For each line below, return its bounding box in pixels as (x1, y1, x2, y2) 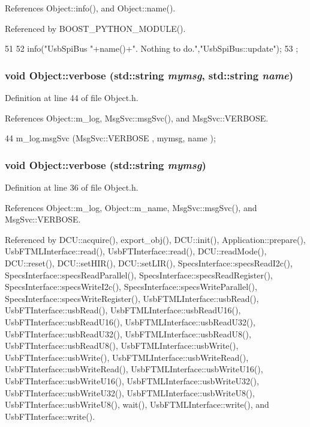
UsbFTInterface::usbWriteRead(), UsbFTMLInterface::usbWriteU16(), (5, 363, 263, 375)
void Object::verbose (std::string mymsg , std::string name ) (5, 67, 294, 82)
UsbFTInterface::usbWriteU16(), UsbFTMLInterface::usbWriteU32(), (5, 374, 259, 387)
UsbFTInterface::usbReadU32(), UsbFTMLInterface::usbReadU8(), (5, 327, 251, 340)
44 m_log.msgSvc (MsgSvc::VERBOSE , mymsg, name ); (5, 132, 216, 144)
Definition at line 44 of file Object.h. (5, 91, 139, 103)
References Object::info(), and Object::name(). (5, 2, 176, 14)
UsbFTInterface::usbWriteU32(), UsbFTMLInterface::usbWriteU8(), (5, 386, 255, 399)
